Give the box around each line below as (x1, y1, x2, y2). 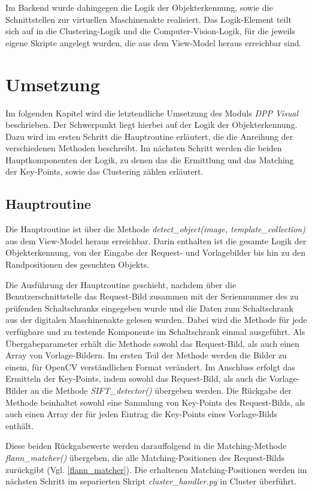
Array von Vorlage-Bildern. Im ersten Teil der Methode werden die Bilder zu (5, 349, 287, 361)
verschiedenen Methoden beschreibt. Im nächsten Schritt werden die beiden (5, 142, 282, 154)
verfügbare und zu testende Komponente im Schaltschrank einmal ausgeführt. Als (5, 325, 305, 338)
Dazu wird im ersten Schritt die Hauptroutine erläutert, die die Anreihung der (5, 130, 293, 142)
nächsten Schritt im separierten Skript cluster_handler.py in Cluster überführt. (5, 475, 297, 487)
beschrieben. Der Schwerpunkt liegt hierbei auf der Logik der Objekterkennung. (5, 118, 298, 131)
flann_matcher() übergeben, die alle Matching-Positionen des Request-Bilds (5, 451, 284, 463)
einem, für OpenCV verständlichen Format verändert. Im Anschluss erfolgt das (5, 360, 295, 373)
